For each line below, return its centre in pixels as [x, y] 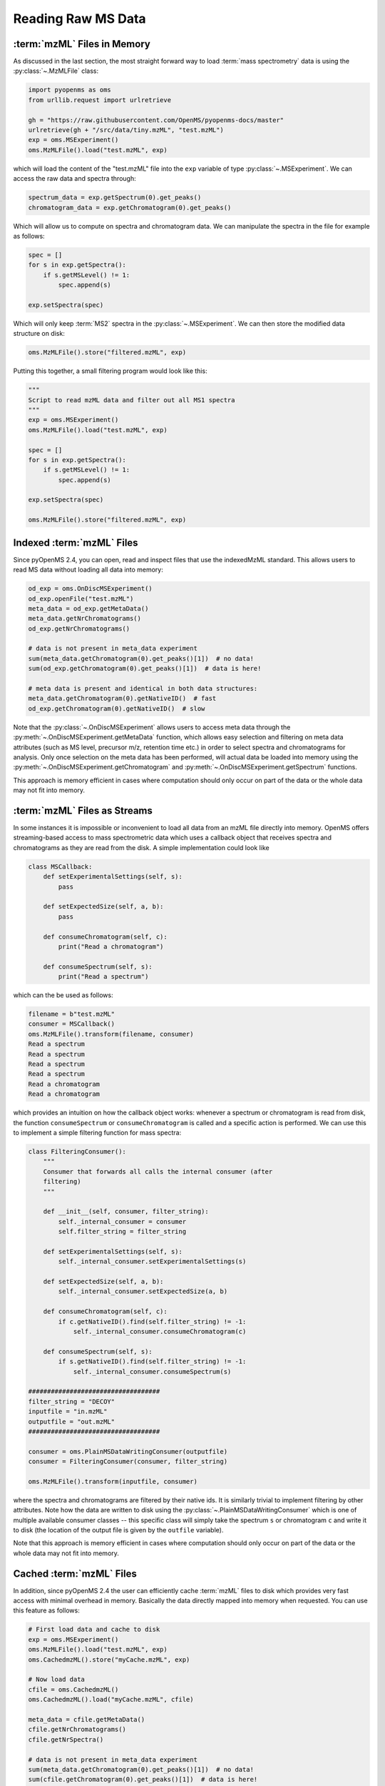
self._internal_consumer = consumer [122, 1221]
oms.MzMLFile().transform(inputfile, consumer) [113, 1481]
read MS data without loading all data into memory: [88, 570]
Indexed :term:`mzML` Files [76, 543]
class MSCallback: [60, 867]
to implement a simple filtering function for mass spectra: [97, 1132]
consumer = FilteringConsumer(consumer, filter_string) [128, 1462]
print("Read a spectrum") [103, 977]
